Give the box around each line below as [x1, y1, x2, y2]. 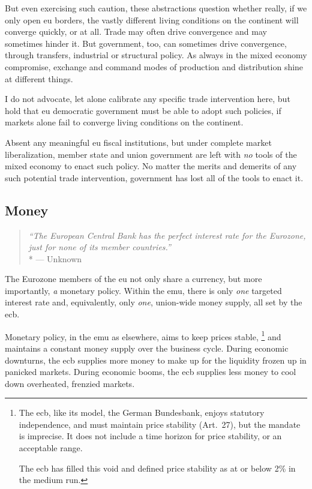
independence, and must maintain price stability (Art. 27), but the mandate [19, 418, 301, 430]
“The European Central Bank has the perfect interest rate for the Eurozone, [28, 229, 306, 241]
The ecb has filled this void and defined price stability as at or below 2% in [19, 461, 296, 474]
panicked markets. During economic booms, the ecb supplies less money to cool [5, 365, 296, 378]
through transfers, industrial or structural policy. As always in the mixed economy [5, 49, 307, 61]
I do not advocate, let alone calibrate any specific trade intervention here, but [5, 92, 290, 105]
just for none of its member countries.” [28, 241, 171, 253]
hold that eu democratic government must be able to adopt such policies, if [5, 104, 281, 116]
